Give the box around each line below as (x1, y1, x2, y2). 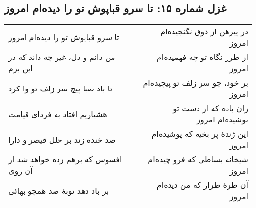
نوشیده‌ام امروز (197, 114, 248, 125)
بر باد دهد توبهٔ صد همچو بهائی (8, 184, 109, 196)
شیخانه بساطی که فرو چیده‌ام (148, 153, 248, 165)
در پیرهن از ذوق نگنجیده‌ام (160, 26, 248, 37)
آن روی (8, 165, 33, 177)
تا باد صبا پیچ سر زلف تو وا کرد (8, 82, 113, 94)
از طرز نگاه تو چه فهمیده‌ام (156, 51, 248, 63)
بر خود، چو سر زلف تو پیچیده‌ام (143, 77, 248, 89)
